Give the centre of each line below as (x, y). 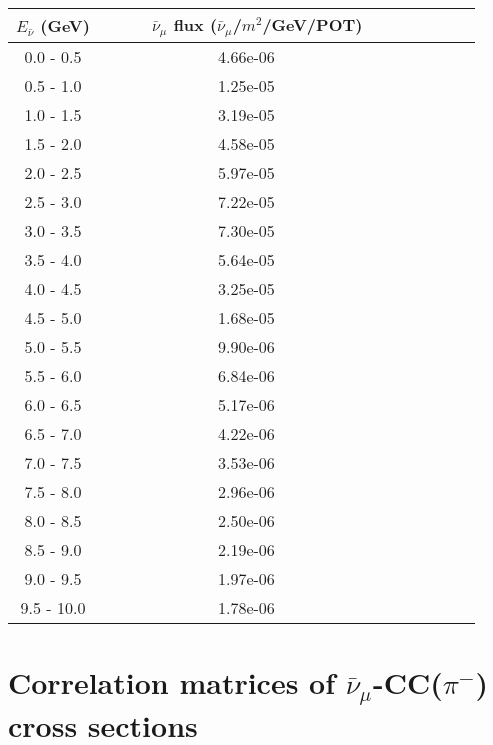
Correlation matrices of (172, 682)
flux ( (195, 24)
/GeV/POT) (312, 24)
